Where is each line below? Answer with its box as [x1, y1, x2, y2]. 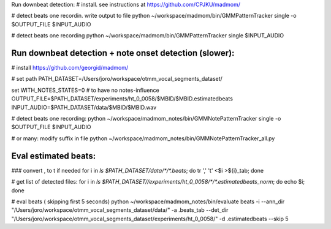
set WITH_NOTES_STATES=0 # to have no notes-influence [11, 86, 159, 94]
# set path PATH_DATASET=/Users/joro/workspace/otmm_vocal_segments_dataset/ [11, 75, 223, 83]
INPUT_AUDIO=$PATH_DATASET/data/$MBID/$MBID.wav [11, 103, 157, 111]
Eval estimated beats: [11, 151, 96, 161]
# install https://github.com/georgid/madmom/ [11, 64, 129, 72]
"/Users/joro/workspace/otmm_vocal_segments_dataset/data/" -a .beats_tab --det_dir [11, 206, 229, 214]
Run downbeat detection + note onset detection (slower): [11, 48, 235, 58]
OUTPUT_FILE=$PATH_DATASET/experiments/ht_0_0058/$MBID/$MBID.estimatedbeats [11, 95, 233, 102]
